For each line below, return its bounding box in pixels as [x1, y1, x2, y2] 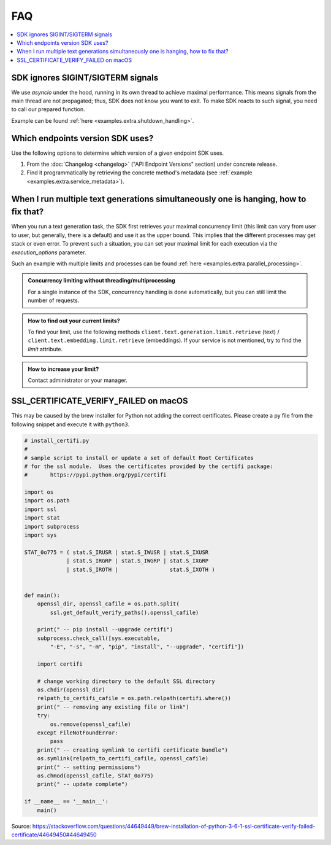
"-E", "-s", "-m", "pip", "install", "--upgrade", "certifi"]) [50, 644, 245, 650]
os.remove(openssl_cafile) [50, 720, 131, 728]
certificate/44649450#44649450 [11, 831, 97, 838]
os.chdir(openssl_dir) [37, 687, 105, 693]
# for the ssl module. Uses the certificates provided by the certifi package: [24, 462, 273, 470]
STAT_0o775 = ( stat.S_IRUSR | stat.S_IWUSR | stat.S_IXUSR [24, 548, 209, 556]
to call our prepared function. [11, 106, 85, 113]
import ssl [24, 505, 57, 513]
